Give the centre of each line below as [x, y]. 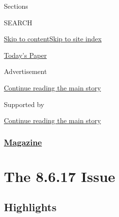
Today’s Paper [25, 55]
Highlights [30, 207]
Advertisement [25, 71]
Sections [16, 6]
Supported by [24, 104]
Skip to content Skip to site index [53, 39]
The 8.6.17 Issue [60, 176]
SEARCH [18, 22]
